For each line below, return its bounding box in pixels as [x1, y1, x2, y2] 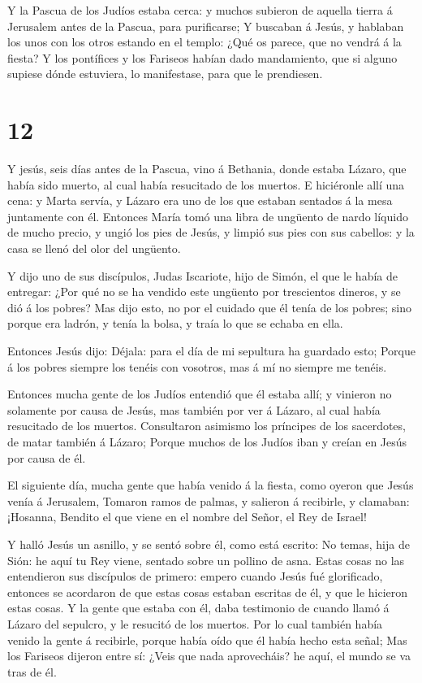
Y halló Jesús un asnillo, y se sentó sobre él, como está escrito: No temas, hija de [7, 535, 410, 552]
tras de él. [7, 663, 57, 680]
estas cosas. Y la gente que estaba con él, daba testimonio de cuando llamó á [7, 599, 390, 616]
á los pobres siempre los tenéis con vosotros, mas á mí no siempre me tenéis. [7, 358, 387, 375]
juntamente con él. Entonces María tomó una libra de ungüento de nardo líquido [7, 207, 408, 224]
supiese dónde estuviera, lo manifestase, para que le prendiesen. [7, 65, 323, 82]
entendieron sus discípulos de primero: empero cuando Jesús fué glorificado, [7, 568, 383, 585]
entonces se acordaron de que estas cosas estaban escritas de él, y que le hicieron [7, 583, 408, 600]
